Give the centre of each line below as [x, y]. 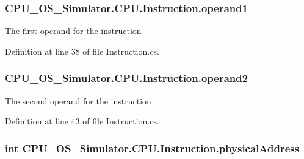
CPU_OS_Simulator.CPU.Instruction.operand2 [127, 78]
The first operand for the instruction [73, 31]
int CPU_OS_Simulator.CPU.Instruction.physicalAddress [152, 148]
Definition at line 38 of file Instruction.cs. [82, 51]
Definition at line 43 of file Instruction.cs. [82, 121]
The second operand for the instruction [78, 100]
